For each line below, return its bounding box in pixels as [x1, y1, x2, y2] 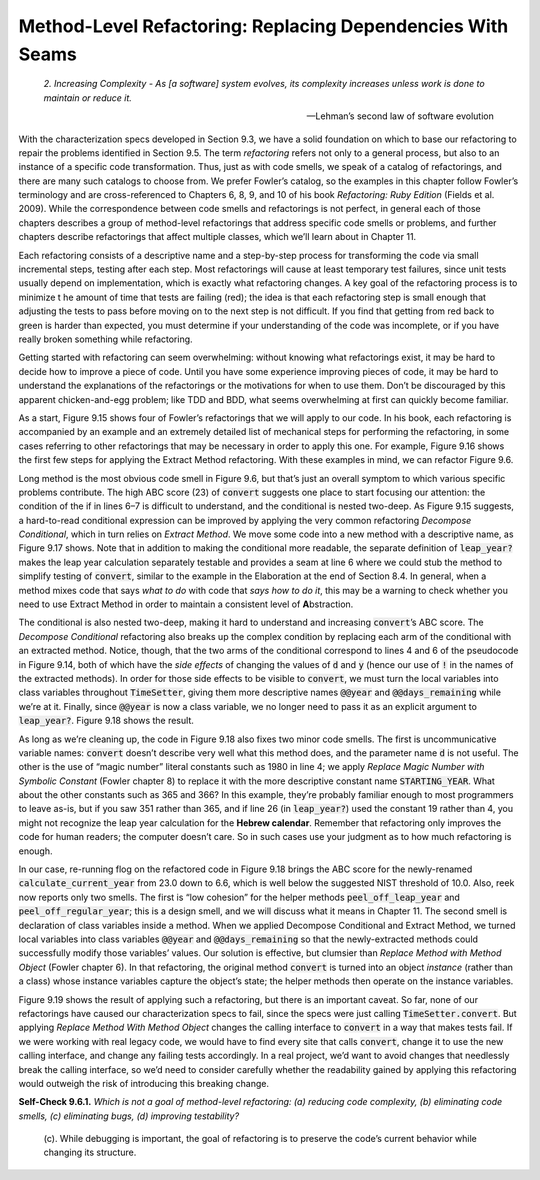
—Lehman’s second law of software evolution [306, 110, 494, 122]
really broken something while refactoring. [18, 333, 194, 345]
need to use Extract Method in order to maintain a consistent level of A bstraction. [18, 598, 354, 610]
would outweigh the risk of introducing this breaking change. [18, 1077, 270, 1089]
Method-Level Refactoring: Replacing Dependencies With [18, 15, 509, 37]
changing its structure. [43, 1146, 137, 1159]
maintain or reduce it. [43, 91, 132, 104]
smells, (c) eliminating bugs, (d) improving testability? [18, 1110, 240, 1122]
